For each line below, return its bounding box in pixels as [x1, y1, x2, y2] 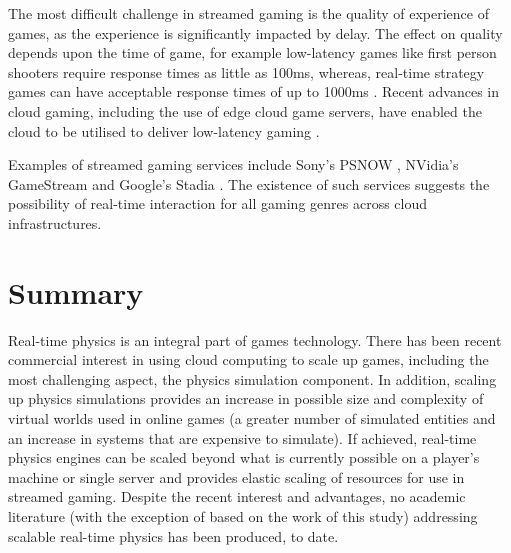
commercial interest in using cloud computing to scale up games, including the [8, 349, 489, 370]
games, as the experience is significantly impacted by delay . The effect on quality [8, 22, 503, 43]
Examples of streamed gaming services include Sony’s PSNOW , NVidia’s [8, 154, 459, 175]
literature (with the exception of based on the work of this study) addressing [8, 506, 478, 526]
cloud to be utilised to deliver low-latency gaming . [8, 120, 320, 141]
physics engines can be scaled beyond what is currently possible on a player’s [8, 447, 480, 468]
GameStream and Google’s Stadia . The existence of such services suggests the [8, 173, 490, 194]
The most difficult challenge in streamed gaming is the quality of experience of [8, 3, 489, 23]
